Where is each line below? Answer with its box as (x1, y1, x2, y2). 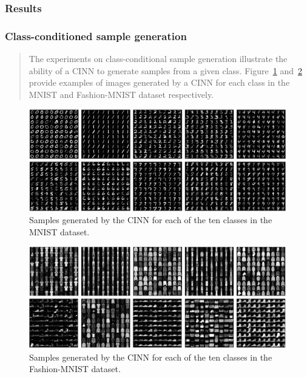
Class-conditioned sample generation (5, 28, 187, 43)
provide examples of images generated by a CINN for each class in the (29, 76, 290, 89)
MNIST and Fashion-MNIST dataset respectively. (29, 88, 214, 100)
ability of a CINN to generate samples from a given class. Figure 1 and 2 (29, 64, 302, 77)
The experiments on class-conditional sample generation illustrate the (29, 52, 288, 65)
